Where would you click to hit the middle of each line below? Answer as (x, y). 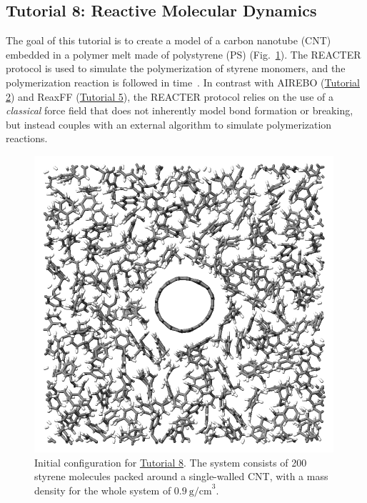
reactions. (27, 138)
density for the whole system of (103, 490)
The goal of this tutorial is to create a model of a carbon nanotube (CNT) (169, 40)
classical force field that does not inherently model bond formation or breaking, (180, 110)
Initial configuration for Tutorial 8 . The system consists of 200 (171, 462)
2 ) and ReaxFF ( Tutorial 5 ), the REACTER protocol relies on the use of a (170, 96)
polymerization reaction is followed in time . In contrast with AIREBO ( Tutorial (183, 82)
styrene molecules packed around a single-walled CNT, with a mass (181, 476)
